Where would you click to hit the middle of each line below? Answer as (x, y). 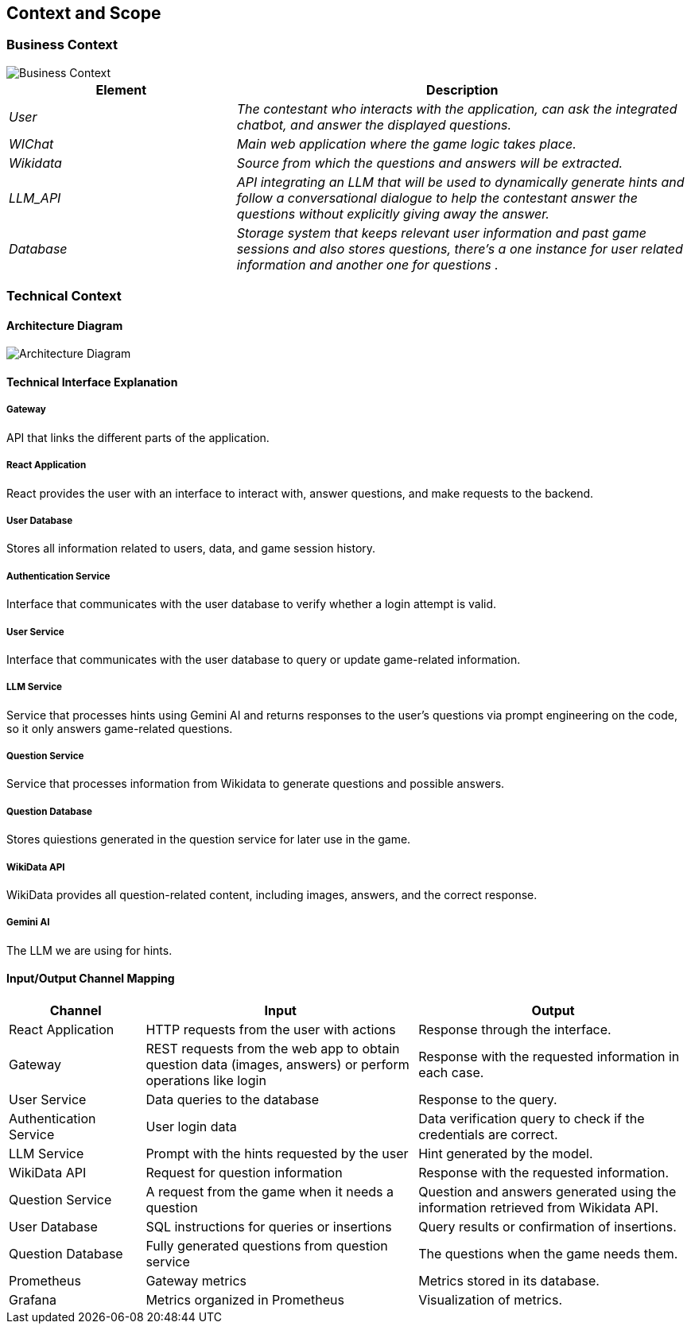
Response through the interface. (515, 1030)
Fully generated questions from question (267, 1246)
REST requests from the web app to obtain (273, 1049)
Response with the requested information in (549, 1057)
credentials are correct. (488, 1135)
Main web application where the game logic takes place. (406, 143)
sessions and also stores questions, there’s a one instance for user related (460, 248)
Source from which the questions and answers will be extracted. (430, 163)
